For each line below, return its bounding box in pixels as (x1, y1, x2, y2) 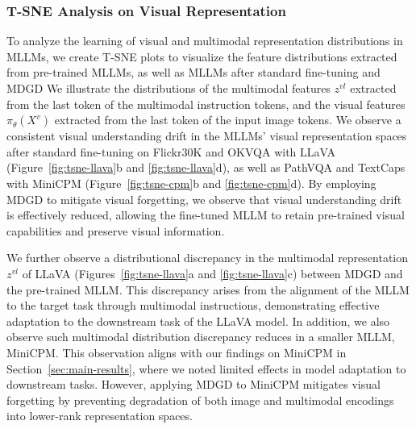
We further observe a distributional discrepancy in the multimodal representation (6, 249, 409, 266)
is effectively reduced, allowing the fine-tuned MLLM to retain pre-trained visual (6, 206, 405, 223)
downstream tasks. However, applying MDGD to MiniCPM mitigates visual (6, 376, 381, 393)
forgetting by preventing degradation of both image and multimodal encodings (6, 391, 394, 408)
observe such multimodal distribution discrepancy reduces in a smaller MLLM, (6, 328, 395, 345)
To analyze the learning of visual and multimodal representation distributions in (6, 32, 403, 49)
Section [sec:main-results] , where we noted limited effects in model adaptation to (6, 360, 406, 377)
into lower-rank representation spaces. (6, 407, 193, 424)
